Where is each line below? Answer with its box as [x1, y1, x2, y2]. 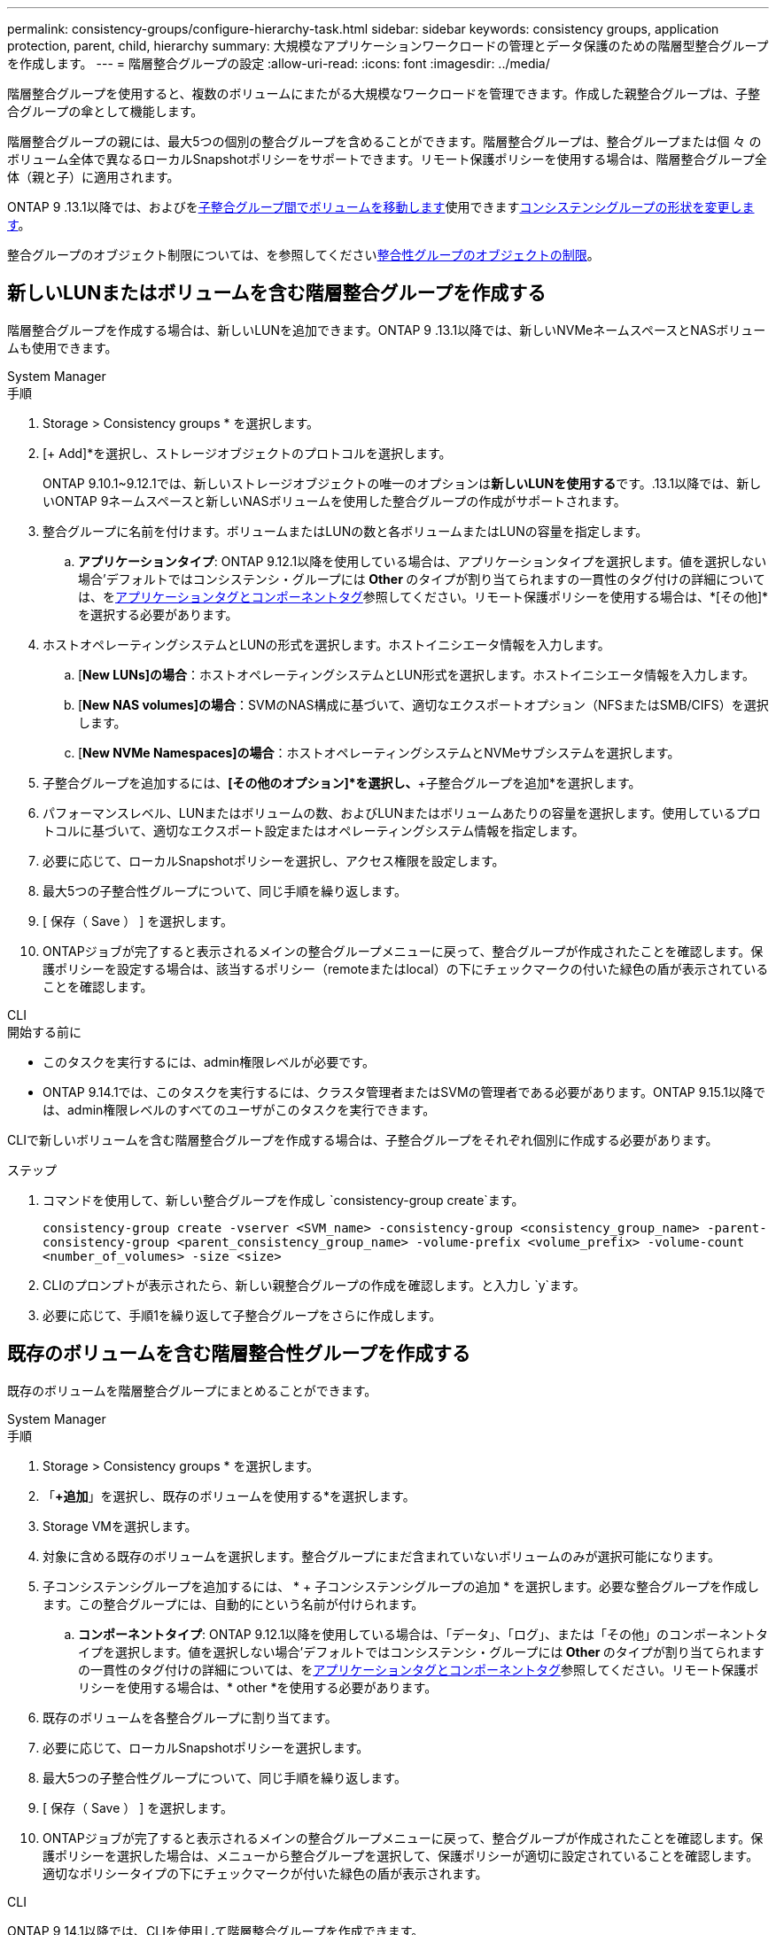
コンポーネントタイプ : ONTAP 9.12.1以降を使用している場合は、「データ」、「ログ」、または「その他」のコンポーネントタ [78, 1626, 769, 1642]
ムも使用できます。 [7, 339, 118, 355]
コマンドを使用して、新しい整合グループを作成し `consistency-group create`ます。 [43, 1192, 524, 1208]
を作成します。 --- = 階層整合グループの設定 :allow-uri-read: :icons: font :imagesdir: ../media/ [7, 56, 550, 71]
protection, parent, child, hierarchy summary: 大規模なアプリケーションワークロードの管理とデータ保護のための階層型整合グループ [7, 38, 769, 53]
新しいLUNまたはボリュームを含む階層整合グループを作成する [7, 282, 547, 305]
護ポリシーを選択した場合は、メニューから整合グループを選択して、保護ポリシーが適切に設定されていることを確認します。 [43, 1847, 759, 1863]
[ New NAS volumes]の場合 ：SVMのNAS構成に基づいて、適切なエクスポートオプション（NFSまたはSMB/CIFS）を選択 [78, 696, 769, 712]
